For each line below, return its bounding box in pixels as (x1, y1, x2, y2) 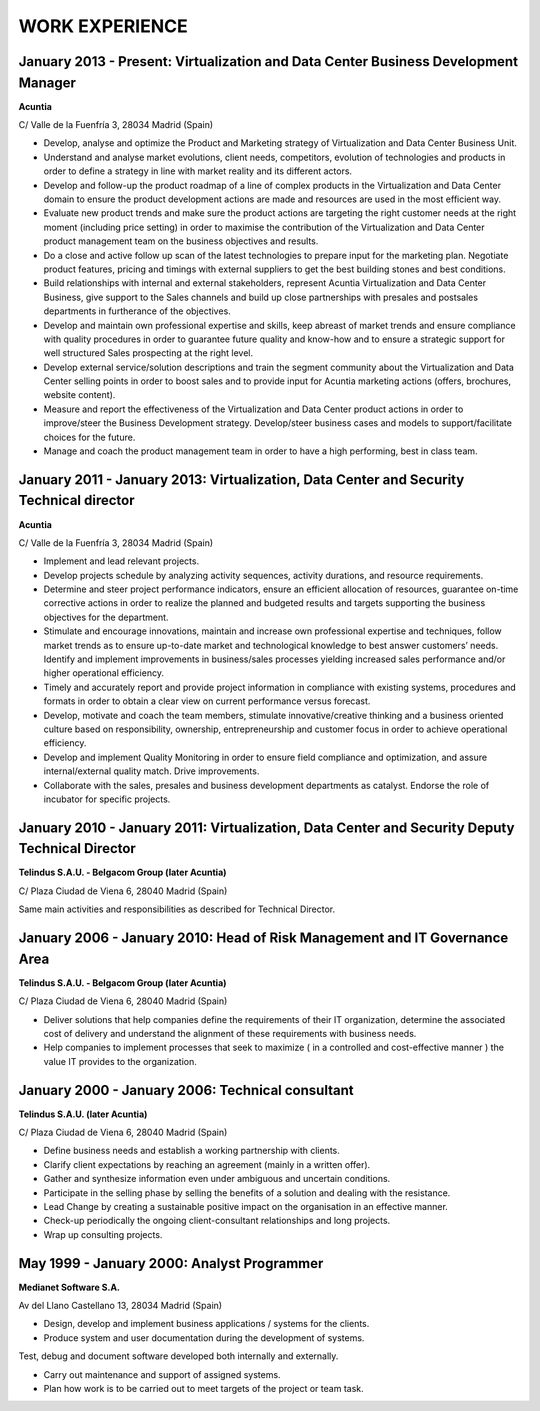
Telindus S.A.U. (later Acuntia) (18, 1108, 148, 1120)
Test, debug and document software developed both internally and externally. (18, 1350, 339, 1362)
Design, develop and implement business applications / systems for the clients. (43, 1318, 370, 1330)
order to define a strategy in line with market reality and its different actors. (43, 165, 353, 177)
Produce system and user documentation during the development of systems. (43, 1331, 365, 1344)
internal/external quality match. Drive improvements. (43, 765, 260, 777)
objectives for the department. (43, 611, 169, 623)
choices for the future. (43, 431, 136, 443)
